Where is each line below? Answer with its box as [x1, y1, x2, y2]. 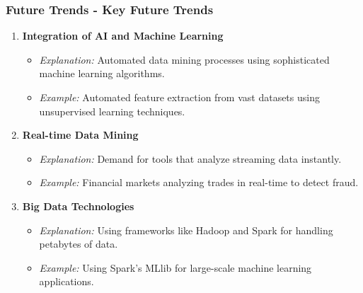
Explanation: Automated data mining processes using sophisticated [39, 52, 330, 67]
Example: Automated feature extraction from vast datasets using [39, 90, 320, 104]
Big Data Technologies [22, 198, 134, 213]
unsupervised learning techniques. [39, 103, 185, 118]
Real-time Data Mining [22, 127, 139, 142]
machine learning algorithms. [39, 66, 165, 81]
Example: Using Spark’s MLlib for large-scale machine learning [39, 260, 312, 275]
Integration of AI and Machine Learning [22, 28, 224, 43]
